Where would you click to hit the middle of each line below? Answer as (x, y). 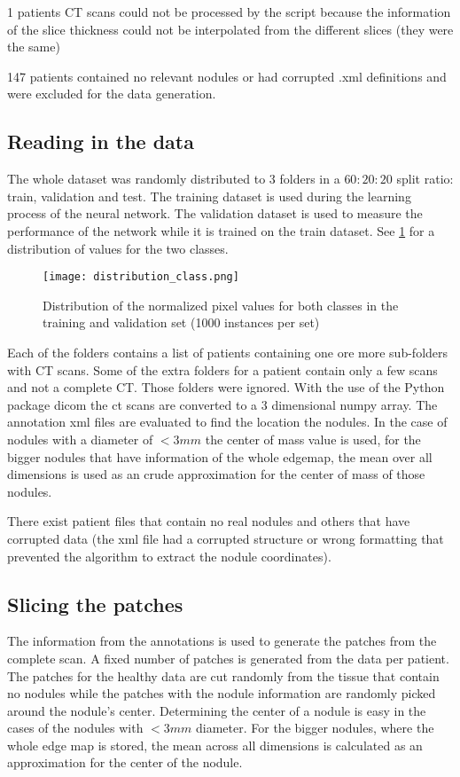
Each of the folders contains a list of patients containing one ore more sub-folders (228, 352)
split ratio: (425, 179)
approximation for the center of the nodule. (125, 762)
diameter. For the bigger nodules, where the (315, 728)
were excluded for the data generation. (112, 94)
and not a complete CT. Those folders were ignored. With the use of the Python (226, 387)
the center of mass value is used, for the (313, 439)
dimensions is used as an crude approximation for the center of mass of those (216, 474)
